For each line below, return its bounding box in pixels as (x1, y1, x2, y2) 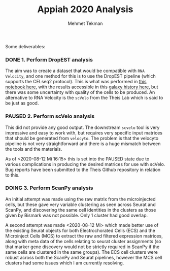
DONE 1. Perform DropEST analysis (5, 56, 93, 63)
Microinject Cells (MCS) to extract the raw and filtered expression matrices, (5, 232, 163, 239)
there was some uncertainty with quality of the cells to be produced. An (5, 89, 155, 95)
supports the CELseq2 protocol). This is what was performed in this (5, 79, 147, 85)
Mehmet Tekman (67, 20, 103, 26)
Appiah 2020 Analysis (37, 4, 133, 15)
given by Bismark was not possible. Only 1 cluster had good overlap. (5, 212, 148, 218)
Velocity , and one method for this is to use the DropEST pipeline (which (5, 73, 156, 79)
